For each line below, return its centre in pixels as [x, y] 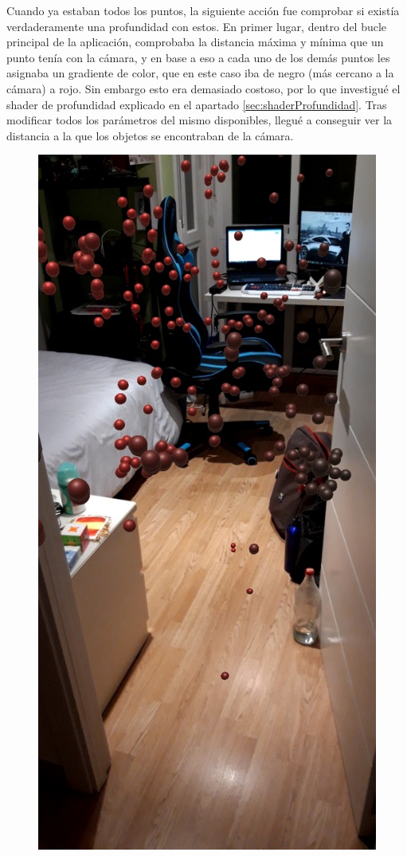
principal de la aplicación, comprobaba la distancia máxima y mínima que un [195, 42]
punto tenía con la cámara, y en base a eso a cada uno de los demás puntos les [198, 57]
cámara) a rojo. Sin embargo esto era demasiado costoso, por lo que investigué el [203, 88]
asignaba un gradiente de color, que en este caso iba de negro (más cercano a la [200, 73]
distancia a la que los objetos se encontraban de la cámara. [150, 135]
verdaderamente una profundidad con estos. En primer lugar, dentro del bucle [197, 26]
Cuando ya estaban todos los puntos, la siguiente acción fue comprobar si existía [203, 10]
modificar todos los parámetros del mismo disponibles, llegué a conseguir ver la [200, 120]
